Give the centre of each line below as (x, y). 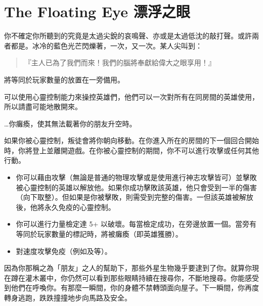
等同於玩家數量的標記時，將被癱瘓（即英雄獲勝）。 (99, 234)
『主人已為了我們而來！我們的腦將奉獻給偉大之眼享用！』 (120, 62)
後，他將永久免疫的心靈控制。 (65, 207)
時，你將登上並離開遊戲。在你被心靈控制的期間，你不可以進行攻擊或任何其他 (131, 150)
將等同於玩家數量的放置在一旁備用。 (64, 79)
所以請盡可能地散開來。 (43, 106)
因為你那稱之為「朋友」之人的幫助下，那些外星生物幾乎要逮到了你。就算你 (128, 268)
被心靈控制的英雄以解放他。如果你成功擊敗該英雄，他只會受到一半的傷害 (136, 187)
